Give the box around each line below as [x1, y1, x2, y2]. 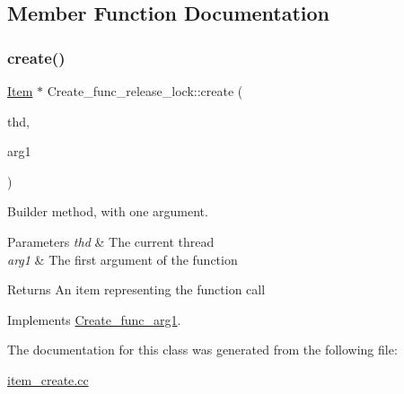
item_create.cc [7, 370, 89, 389]
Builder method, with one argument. [7, 202, 208, 221]
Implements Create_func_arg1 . [7, 310, 181, 328]
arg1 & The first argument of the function [7, 250, 238, 268]
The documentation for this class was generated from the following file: [7, 340, 398, 359]
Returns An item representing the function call [7, 280, 266, 299]
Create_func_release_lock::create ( [47, 82, 243, 100]
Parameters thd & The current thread [7, 232, 215, 250]
